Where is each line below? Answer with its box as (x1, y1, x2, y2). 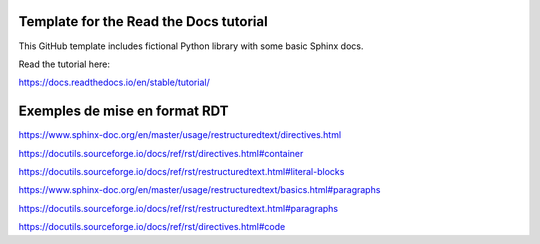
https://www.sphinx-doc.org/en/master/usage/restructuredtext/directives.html (18, 129, 342, 141)
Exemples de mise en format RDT (18, 103, 229, 120)
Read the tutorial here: (18, 58, 110, 70)
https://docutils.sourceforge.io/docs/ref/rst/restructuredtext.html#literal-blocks (18, 165, 345, 177)
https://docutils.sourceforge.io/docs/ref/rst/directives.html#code (18, 221, 286, 233)
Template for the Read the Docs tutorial (18, 13, 269, 30)
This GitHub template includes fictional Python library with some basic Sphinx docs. (18, 40, 364, 52)
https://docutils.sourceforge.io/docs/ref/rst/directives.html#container (18, 147, 304, 159)
